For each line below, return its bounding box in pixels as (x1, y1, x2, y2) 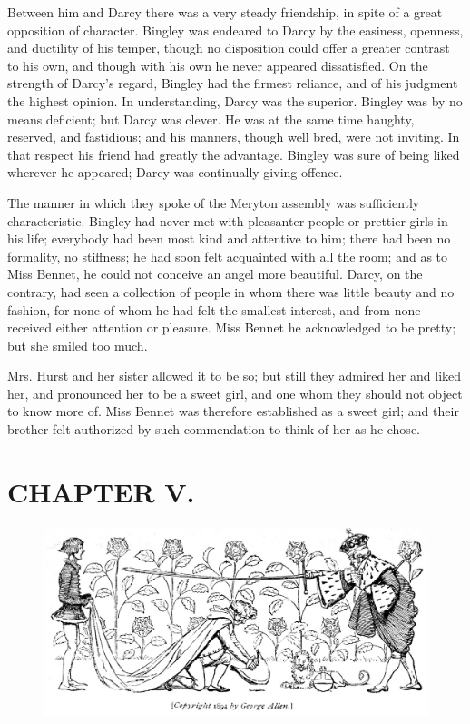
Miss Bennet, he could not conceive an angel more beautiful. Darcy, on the (7, 264, 423, 283)
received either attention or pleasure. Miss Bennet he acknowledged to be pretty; (7, 318, 456, 337)
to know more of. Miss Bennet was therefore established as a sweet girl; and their (7, 402, 459, 421)
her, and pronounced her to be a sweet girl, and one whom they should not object (7, 383, 463, 402)
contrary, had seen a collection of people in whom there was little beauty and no (7, 282, 455, 301)
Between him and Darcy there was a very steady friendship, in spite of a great (7, 3, 443, 21)
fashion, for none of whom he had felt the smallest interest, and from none (7, 300, 421, 319)
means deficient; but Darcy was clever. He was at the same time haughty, (7, 109, 415, 128)
